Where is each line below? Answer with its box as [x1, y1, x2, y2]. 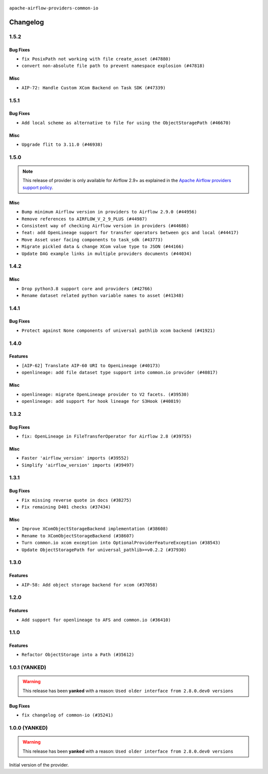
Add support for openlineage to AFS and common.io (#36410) [21, 617, 171, 623]
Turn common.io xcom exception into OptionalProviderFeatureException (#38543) [21, 540, 221, 546]
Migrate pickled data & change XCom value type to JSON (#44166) [21, 244, 184, 250]
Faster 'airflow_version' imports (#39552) [21, 455, 129, 461]
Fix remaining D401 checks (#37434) [21, 504, 111, 510]
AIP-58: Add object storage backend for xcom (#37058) [21, 582, 158, 587]
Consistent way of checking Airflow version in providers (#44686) [21, 223, 190, 228]
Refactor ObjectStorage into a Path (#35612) [21, 652, 134, 657]
